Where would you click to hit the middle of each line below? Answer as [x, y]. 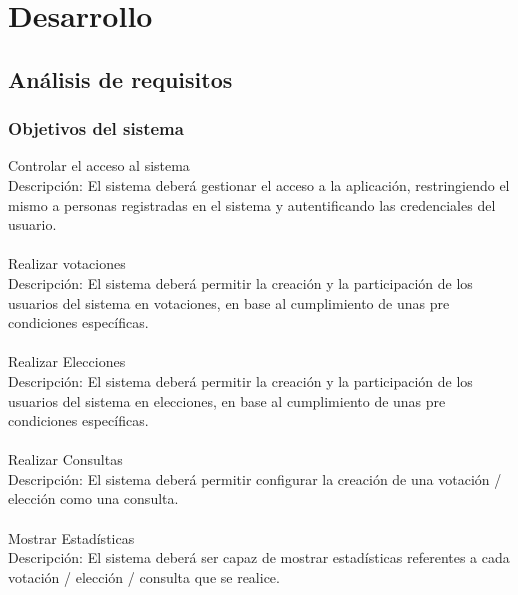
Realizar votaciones [67, 263]
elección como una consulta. [93, 498]
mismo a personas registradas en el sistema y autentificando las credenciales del [252, 204]
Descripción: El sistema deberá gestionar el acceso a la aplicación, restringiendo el [259, 184]
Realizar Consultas [65, 459]
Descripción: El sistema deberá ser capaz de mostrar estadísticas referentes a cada [259, 557]
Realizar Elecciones [67, 361]
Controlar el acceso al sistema [99, 165]
